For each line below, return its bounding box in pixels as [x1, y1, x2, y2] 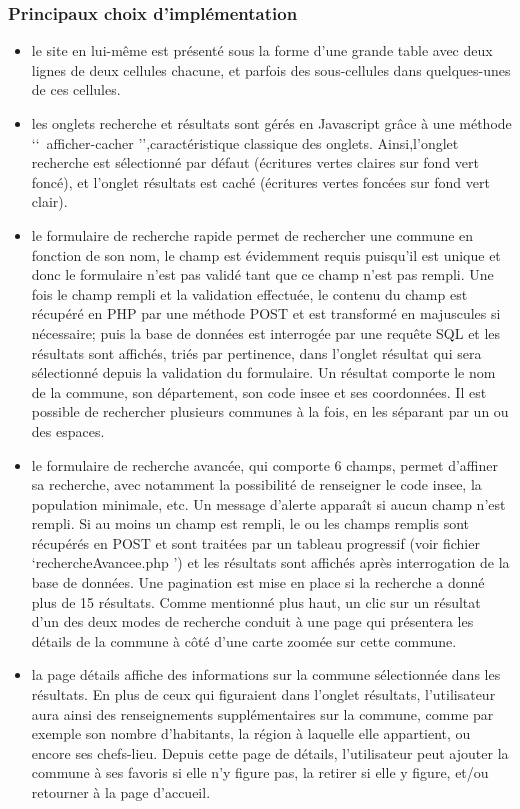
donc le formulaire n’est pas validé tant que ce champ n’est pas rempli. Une [31, 264, 494, 285]
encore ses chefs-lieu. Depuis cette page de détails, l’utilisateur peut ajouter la [31, 742, 509, 763]
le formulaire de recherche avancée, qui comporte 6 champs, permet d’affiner [31, 454, 498, 475]
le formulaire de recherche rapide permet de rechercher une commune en [31, 224, 474, 245]
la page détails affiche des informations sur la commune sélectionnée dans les [31, 664, 501, 685]
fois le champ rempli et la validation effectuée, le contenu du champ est [31, 283, 468, 304]
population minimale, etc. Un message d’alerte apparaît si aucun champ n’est [31, 493, 506, 514]
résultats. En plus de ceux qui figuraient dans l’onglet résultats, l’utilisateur [31, 684, 496, 705]
